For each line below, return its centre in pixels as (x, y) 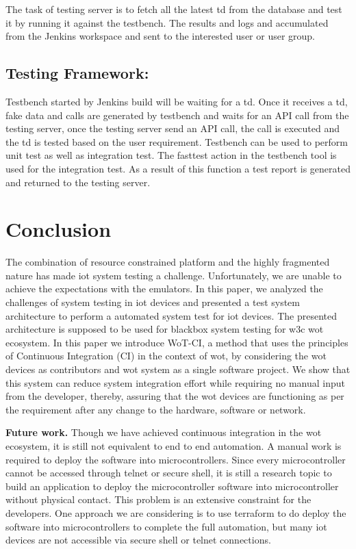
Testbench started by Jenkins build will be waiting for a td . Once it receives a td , (177, 101)
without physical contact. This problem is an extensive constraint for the (158, 499)
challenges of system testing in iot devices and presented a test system (153, 302)
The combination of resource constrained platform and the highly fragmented (168, 262)
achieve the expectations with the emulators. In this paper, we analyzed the (164, 289)
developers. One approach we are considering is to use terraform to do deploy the (176, 512)
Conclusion (59, 229)
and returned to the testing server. (78, 182)
